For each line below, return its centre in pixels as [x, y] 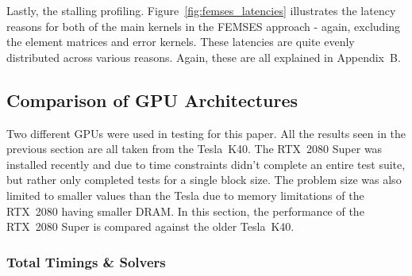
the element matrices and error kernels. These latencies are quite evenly [181, 42]
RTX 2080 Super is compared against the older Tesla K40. [150, 226]
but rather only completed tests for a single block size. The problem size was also [204, 180]
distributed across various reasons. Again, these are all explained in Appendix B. [204, 57]
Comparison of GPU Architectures [152, 100]
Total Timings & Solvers [86, 261]
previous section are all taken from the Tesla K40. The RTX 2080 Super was [194, 149]
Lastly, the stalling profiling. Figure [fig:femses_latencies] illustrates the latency [201, 10]
